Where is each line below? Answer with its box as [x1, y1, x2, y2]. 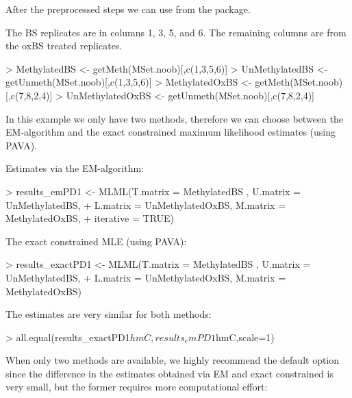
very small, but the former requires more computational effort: [5, 380, 268, 394]
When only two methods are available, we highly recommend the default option [5, 353, 340, 367]
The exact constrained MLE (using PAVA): [5, 234, 187, 248]
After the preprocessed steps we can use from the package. [5, 2, 251, 16]
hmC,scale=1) [215, 329, 275, 344]
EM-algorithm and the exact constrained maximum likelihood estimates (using [5, 125, 336, 139]
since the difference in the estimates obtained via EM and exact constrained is [5, 366, 334, 380]
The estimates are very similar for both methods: [5, 307, 212, 321]
